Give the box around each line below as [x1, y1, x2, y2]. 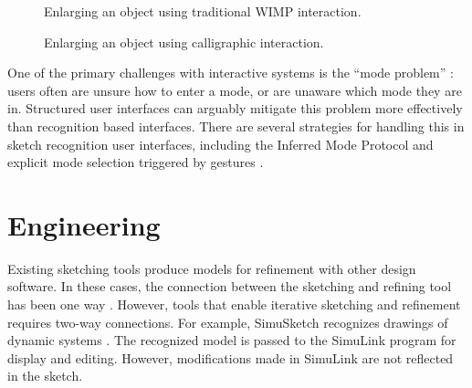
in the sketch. [7, 366, 83, 385]
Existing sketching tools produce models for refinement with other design [7, 258, 416, 278]
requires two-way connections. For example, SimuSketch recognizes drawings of [7, 312, 448, 331]
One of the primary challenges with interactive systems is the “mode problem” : [7, 63, 454, 82]
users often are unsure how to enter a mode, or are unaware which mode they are [7, 80, 462, 100]
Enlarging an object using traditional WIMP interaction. [44, 2, 362, 20]
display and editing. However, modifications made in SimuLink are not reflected [7, 348, 454, 367]
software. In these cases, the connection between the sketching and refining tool [7, 277, 452, 296]
